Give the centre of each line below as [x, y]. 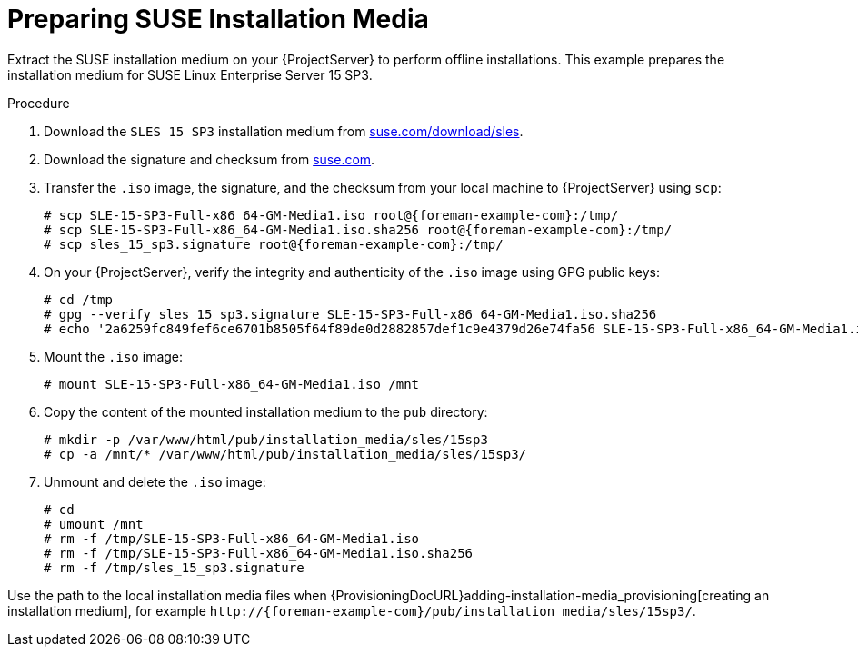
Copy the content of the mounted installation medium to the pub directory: [266, 411]
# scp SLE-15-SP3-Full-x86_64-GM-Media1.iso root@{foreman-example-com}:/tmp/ [331, 215]
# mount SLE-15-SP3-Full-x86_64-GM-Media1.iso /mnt [232, 384]
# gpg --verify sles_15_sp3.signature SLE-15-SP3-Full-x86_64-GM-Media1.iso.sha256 [350, 314]
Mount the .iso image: [114, 356]
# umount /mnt [94, 524]
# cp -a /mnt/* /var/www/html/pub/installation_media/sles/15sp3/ [285, 454]
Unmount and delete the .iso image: [155, 481]
